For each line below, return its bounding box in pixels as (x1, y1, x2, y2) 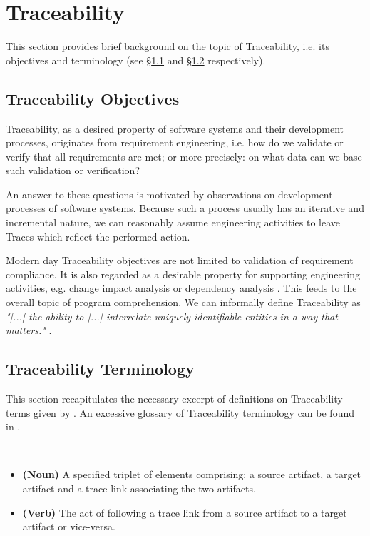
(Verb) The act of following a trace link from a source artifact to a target (22, 505, 347, 520)
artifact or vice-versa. (22, 519, 115, 534)
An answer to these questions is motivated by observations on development (6, 186, 333, 201)
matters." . (6, 323, 52, 338)
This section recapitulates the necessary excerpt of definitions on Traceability (6, 391, 343, 406)
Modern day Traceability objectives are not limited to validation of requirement (6, 253, 354, 268)
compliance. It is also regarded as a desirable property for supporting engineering (6, 266, 360, 281)
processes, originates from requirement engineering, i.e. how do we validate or (6, 135, 344, 150)
